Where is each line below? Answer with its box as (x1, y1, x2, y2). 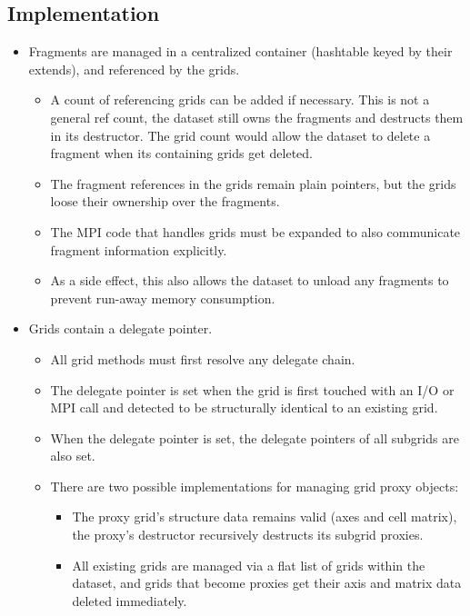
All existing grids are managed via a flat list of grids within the (72, 555, 425, 574)
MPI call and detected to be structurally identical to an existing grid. (50, 398, 438, 417)
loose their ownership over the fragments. (50, 192, 280, 211)
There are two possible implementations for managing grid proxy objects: (50, 476, 459, 495)
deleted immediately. (72, 591, 187, 610)
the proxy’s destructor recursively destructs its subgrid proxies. (72, 525, 424, 544)
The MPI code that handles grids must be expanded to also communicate (50, 222, 461, 241)
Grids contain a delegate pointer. (28, 319, 213, 338)
